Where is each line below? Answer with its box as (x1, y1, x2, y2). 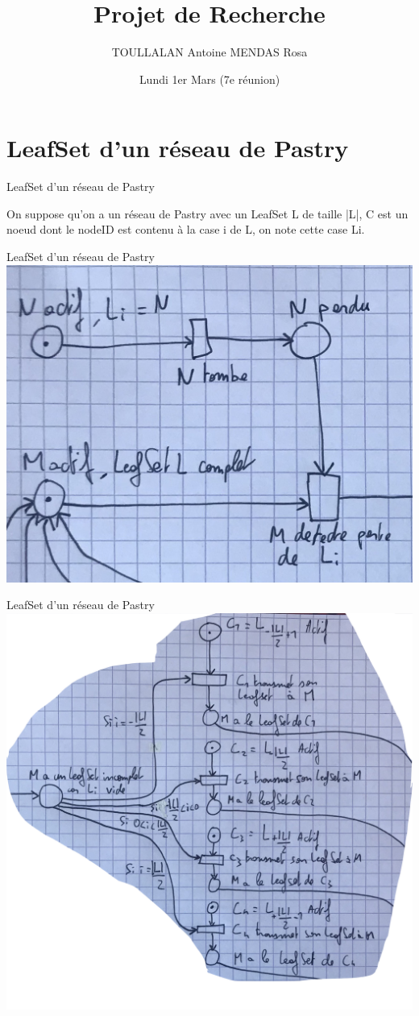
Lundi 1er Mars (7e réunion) (139, 70, 280, 87)
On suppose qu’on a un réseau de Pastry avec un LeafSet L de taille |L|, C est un (6, 205, 409, 222)
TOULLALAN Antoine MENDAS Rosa (111, 44, 308, 60)
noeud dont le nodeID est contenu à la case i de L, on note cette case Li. (6, 221, 365, 238)
